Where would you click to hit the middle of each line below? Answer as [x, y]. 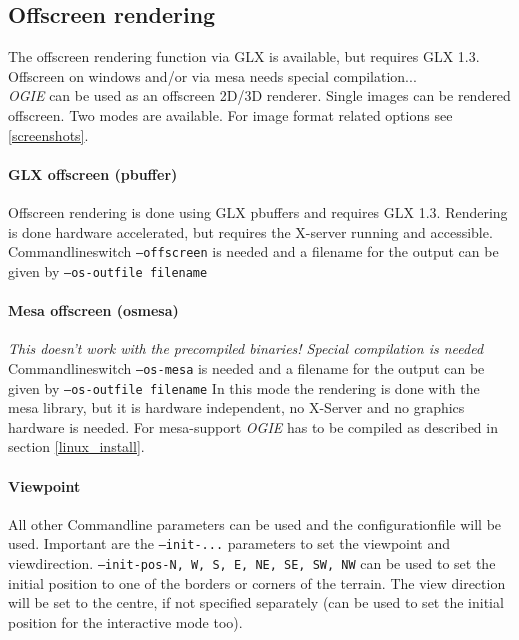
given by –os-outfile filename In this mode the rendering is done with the [244, 387]
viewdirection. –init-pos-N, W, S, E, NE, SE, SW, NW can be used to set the [252, 563]
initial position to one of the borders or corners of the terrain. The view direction [257, 582]
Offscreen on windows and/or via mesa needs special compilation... [212, 75]
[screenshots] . [48, 134]
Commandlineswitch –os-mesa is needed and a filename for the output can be [246, 367]
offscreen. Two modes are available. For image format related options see [230, 114]
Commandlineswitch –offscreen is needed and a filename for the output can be [253, 251]
